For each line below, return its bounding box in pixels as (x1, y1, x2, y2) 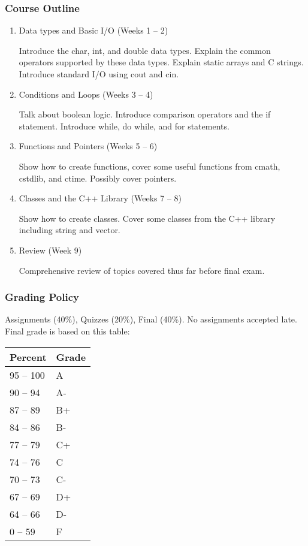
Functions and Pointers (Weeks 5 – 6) (19, 140, 158, 152)
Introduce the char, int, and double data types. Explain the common (19, 44, 271, 56)
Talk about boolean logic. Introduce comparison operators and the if (19, 108, 271, 120)
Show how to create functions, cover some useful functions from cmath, (19, 159, 280, 172)
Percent (10, 349, 47, 364)
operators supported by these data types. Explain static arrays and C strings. (19, 56, 304, 68)
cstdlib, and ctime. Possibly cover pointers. (19, 171, 177, 184)
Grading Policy (5, 289, 79, 304)
